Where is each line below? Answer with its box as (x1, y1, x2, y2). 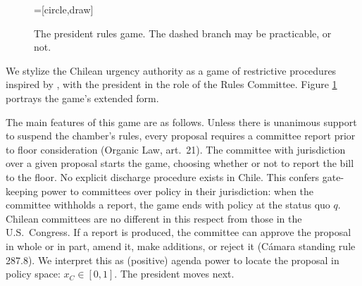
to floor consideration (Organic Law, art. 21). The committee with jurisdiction (6, 142, 346, 156)
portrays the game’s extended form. (6, 90, 159, 105)
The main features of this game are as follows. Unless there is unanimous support (6, 114, 357, 129)
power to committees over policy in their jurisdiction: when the (41, 183, 314, 198)
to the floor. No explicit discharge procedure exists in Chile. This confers (6, 169, 320, 184)
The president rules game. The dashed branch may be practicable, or (34, 25, 332, 40)
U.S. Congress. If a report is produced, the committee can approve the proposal (6, 225, 351, 240)
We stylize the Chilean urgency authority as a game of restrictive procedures (6, 63, 337, 77)
